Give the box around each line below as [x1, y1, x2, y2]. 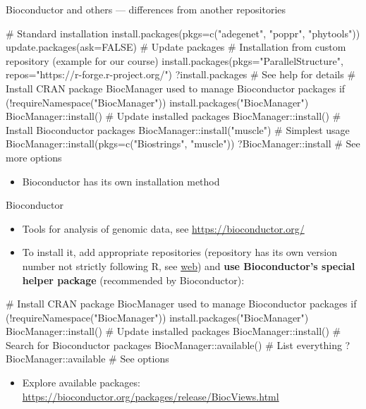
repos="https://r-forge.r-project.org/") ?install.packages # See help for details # [6, 67, 356, 82]
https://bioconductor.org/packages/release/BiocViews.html [22, 389, 279, 403]
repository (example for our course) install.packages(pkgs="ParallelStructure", [6, 53, 343, 68]
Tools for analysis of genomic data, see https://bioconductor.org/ [22, 221, 305, 236]
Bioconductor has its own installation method [22, 173, 220, 188]
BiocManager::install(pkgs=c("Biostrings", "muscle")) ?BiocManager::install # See [6, 136, 360, 151]
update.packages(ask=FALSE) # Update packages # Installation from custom [6, 39, 346, 54]
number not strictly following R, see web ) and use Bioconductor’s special [22, 258, 355, 273]
